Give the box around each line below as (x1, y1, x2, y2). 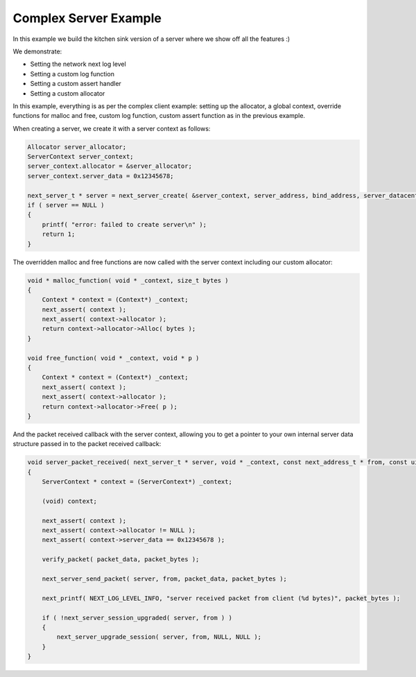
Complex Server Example (12, 10, 162, 26)
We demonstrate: (12, 47, 62, 55)
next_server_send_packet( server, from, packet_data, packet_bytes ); (42, 575, 288, 583)
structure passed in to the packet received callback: (12, 440, 162, 448)
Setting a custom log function (30, 69, 114, 78)
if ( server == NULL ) (27, 201, 105, 209)
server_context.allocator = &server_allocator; (27, 162, 192, 170)
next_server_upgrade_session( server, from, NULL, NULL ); (56, 633, 262, 641)
